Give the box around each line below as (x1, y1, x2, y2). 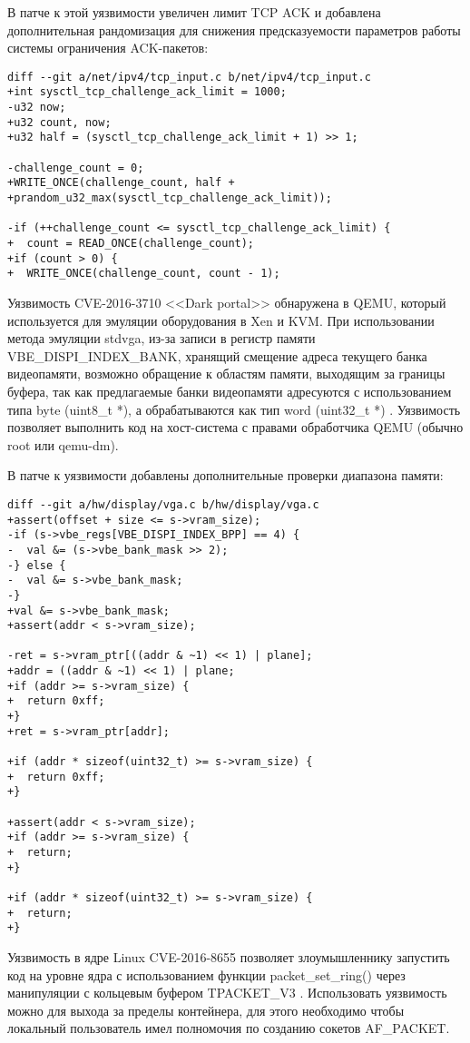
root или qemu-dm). (7, 435, 119, 454)
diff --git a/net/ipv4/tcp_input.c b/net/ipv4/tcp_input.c (7, 70, 371, 84)
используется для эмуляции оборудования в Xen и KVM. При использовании (7, 310, 435, 330)
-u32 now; (7, 101, 66, 114)
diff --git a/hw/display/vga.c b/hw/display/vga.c (7, 497, 319, 511)
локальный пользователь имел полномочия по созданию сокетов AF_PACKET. (7, 1018, 450, 1038)
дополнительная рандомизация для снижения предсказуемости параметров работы (7, 20, 461, 39)
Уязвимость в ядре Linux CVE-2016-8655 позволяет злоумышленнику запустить (7, 947, 450, 966)
